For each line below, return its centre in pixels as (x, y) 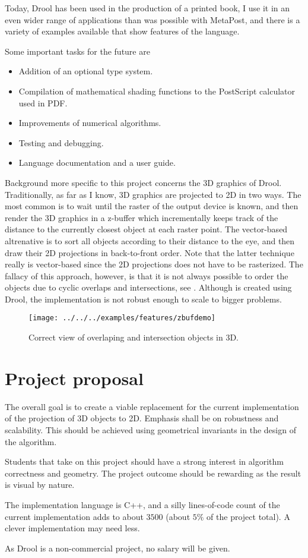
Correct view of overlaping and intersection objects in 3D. (134, 337)
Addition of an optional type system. (86, 71)
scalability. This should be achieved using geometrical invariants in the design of (150, 430)
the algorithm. (31, 441)
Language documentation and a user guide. (97, 163)
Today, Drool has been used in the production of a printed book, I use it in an (147, 8)
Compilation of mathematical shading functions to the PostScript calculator (157, 91)
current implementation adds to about (74, 516)
